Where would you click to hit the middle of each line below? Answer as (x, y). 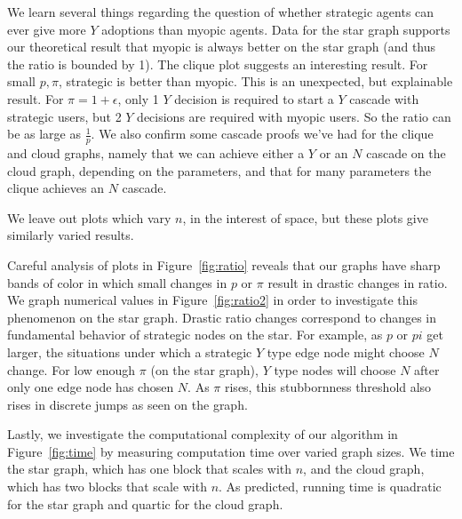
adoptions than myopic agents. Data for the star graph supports (276, 29)
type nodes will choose (335, 369)
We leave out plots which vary (89, 217)
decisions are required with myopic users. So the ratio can (294, 116)
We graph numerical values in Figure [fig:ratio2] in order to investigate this (212, 300)
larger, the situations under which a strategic (130, 351)
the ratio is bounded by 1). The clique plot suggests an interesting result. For (218, 64)
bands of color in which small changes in (117, 282)
